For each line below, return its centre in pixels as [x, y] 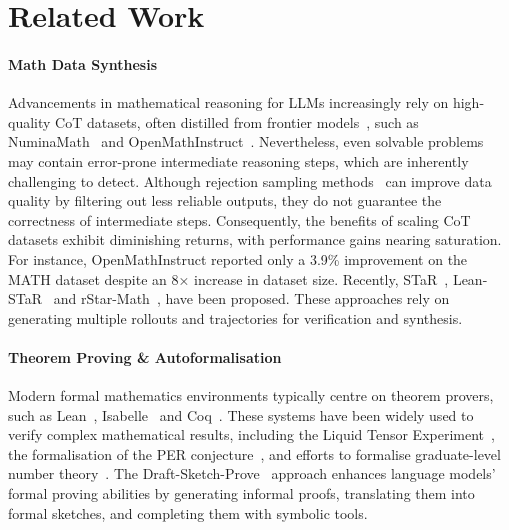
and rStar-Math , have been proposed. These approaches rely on [251, 298]
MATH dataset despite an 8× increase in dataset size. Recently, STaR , [228, 278]
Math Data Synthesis [83, 63]
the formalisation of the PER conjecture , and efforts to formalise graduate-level [254, 453]
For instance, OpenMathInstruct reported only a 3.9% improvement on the [238, 258]
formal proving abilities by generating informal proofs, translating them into [241, 493]
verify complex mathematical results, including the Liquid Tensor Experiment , [251, 434]
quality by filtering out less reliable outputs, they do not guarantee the [225, 200]
